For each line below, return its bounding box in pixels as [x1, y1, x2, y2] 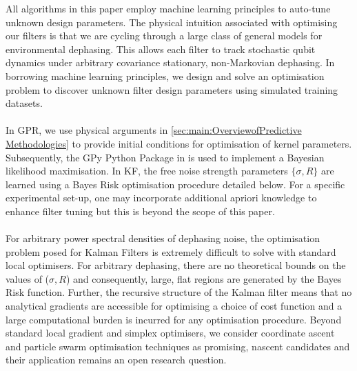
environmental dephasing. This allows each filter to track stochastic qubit [6, 41, 316, 56]
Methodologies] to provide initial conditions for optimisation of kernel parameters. [6, 136, 352, 150]
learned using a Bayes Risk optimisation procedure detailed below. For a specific [6, 177, 345, 191]
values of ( [6, 271, 50, 285]
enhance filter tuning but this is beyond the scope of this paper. [6, 203, 275, 218]
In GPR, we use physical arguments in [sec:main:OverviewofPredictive [6, 123, 302, 137]
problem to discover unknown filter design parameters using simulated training [6, 82, 338, 97]
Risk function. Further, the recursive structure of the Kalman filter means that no [6, 285, 352, 299]
